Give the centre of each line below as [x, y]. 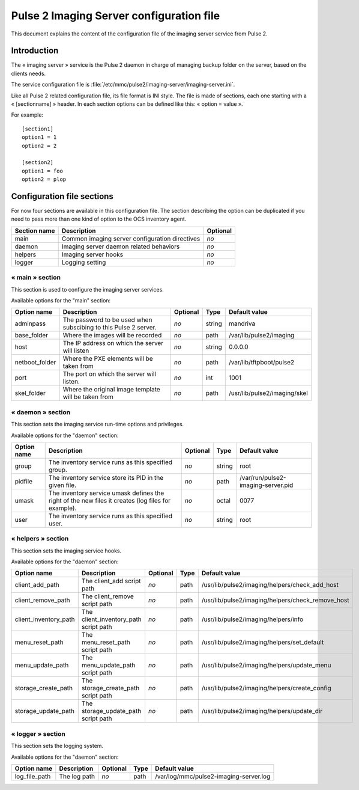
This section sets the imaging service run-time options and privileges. [98, 424]
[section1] [38, 129]
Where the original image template [111, 390]
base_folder [31, 335]
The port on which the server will [109, 374]
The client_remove [108, 596]
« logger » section [38, 733]
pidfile [24, 481]
